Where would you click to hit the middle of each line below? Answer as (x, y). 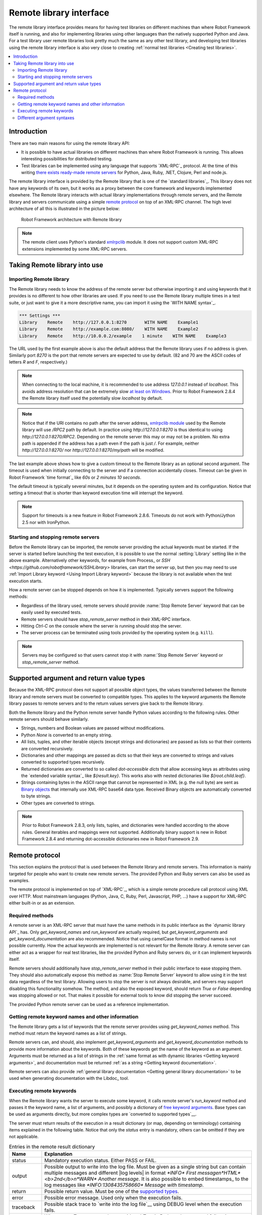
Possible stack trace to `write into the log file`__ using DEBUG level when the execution (143, 1204)
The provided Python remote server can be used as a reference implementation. (89, 1004)
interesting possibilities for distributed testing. (67, 159)
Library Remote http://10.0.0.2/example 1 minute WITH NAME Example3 (123, 336)
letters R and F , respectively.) (38, 362)
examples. (19, 880)
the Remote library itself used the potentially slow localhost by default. (92, 398)
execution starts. (26, 581)
